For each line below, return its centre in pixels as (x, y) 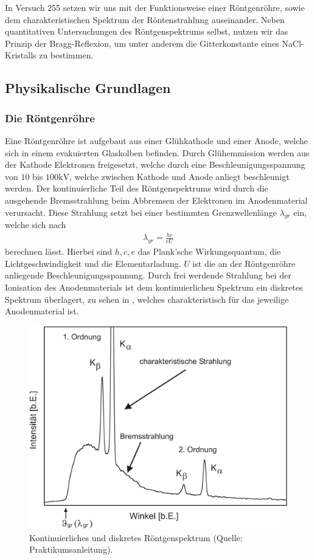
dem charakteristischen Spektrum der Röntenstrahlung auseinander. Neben (145, 19)
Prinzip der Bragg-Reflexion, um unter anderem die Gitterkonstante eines (142, 43)
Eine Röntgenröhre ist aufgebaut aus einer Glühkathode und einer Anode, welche (156, 140)
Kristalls (21, 55)
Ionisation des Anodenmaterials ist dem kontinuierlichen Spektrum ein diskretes (154, 287)
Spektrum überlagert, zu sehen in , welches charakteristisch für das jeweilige (147, 299)
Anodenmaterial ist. (42, 311)
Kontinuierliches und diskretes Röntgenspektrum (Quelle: (136, 537)
